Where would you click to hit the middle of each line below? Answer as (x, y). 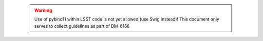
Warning (43, 10)
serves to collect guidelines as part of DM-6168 (82, 26)
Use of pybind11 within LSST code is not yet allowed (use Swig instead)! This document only (127, 19)
